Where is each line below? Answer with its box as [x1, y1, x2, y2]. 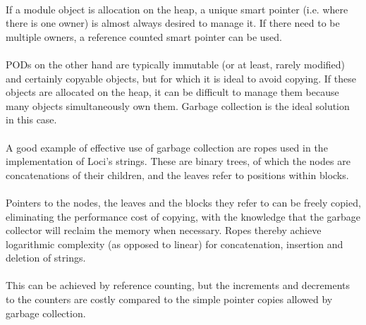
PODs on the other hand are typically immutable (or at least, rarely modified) [6, 56, 346, 71]
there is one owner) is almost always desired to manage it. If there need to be [6, 16, 340, 30]
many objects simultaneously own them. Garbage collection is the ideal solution [6, 98, 350, 113]
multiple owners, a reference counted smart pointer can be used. [6, 29, 283, 44]
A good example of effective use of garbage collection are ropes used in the [6, 140, 328, 154]
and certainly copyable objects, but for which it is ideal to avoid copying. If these [6, 70, 356, 85]
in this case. [6, 112, 57, 127]
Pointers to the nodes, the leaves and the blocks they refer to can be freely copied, [6, 195, 361, 209]
